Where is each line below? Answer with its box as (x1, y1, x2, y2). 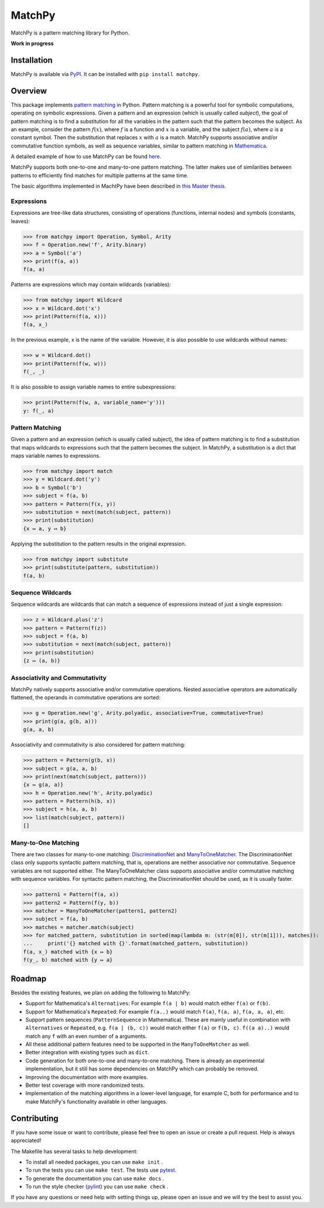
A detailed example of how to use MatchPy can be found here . (11, 153, 161, 160)
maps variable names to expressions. (11, 452, 101, 459)
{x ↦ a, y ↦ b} (23, 525, 67, 532)
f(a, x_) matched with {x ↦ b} (23, 948, 113, 955)
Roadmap (11, 973, 47, 983)
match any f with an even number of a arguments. (25, 1032, 147, 1039)
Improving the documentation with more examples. (25, 1073, 149, 1080)
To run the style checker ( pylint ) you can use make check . (25, 1183, 169, 1190)
